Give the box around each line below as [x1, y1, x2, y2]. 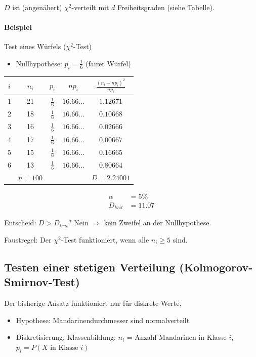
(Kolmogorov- [179, 259, 253, 274]
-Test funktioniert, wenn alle [61, 234, 149, 245]
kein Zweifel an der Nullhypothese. [104, 217, 211, 228]
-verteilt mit [71, 2, 109, 12]
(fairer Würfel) [86, 58, 131, 68]
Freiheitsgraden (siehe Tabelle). [117, 2, 215, 12]
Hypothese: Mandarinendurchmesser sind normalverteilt [16, 314, 190, 325]
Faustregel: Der [4, 234, 52, 245]
